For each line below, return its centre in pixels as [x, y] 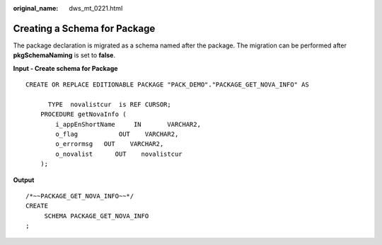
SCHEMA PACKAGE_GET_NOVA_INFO [97, 216]
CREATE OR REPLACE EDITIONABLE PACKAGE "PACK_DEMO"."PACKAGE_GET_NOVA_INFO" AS [167, 85]
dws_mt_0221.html [96, 8]
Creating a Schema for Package [84, 28]
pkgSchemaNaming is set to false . [64, 55]
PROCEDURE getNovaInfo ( [83, 114]
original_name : [36, 8]
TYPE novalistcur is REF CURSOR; [109, 104]
